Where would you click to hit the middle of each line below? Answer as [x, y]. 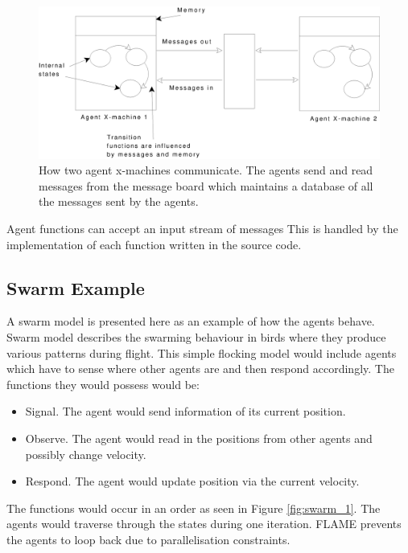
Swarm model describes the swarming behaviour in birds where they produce [196, 337]
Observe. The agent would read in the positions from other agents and [199, 438]
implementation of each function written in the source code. [154, 244]
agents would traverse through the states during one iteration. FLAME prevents [204, 524]
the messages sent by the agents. [119, 201]
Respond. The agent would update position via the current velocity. [192, 481]
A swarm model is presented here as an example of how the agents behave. [191, 321]
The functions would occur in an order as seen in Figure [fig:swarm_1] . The [194, 508]
